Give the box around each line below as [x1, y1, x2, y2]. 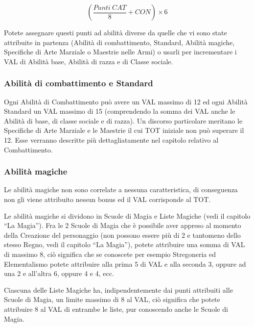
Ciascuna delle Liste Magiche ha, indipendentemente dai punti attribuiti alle [4, 284, 233, 295]
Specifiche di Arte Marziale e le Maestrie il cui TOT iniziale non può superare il [4, 125, 244, 135]
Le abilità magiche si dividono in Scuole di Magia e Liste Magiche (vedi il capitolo [4, 210, 251, 221]
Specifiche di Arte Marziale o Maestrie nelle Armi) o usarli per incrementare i [4, 47, 237, 57]
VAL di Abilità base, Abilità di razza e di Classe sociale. [4, 56, 173, 66]
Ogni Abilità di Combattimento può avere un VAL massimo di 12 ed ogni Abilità [4, 96, 248, 106]
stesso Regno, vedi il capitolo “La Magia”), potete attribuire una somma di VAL [4, 239, 245, 250]
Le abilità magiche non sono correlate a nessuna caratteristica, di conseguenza [4, 184, 238, 195]
